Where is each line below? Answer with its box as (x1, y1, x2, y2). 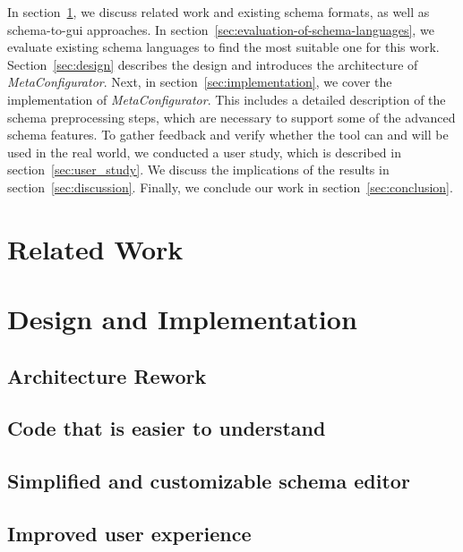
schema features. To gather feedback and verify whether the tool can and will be (7, 125, 449, 144)
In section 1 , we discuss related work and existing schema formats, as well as (7, 3, 430, 21)
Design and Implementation (7, 301, 357, 337)
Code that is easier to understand (7, 414, 326, 442)
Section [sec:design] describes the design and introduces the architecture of (7, 55, 418, 73)
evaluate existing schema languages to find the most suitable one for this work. (7, 38, 440, 56)
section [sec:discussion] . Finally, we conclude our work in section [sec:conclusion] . (7, 177, 453, 196)
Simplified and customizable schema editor (7, 467, 410, 495)
